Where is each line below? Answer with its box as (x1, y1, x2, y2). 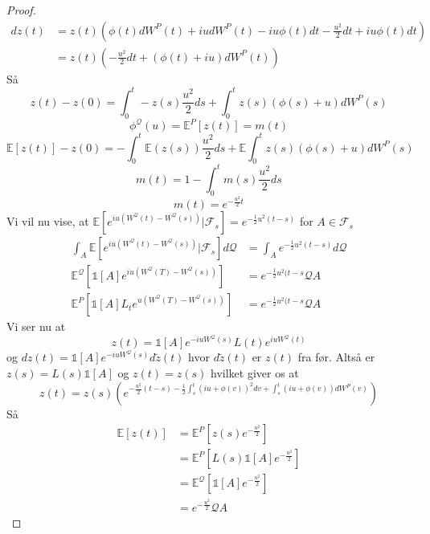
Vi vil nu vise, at (6, 213, 89, 230)
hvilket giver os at (211, 365, 299, 381)
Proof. (6, 2, 36, 18)
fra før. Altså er (297, 349, 375, 365)
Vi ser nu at (6, 318, 66, 335)
